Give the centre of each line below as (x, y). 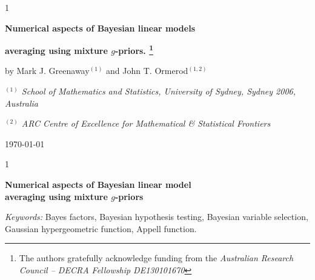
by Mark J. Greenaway (47, 71)
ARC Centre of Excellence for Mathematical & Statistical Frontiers (146, 123)
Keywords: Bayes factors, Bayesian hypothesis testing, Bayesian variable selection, (157, 217)
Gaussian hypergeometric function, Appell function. (101, 228)
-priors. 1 (134, 49)
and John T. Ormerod (147, 71)
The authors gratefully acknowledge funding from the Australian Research (156, 258)
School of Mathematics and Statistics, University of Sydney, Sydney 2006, (158, 91)
